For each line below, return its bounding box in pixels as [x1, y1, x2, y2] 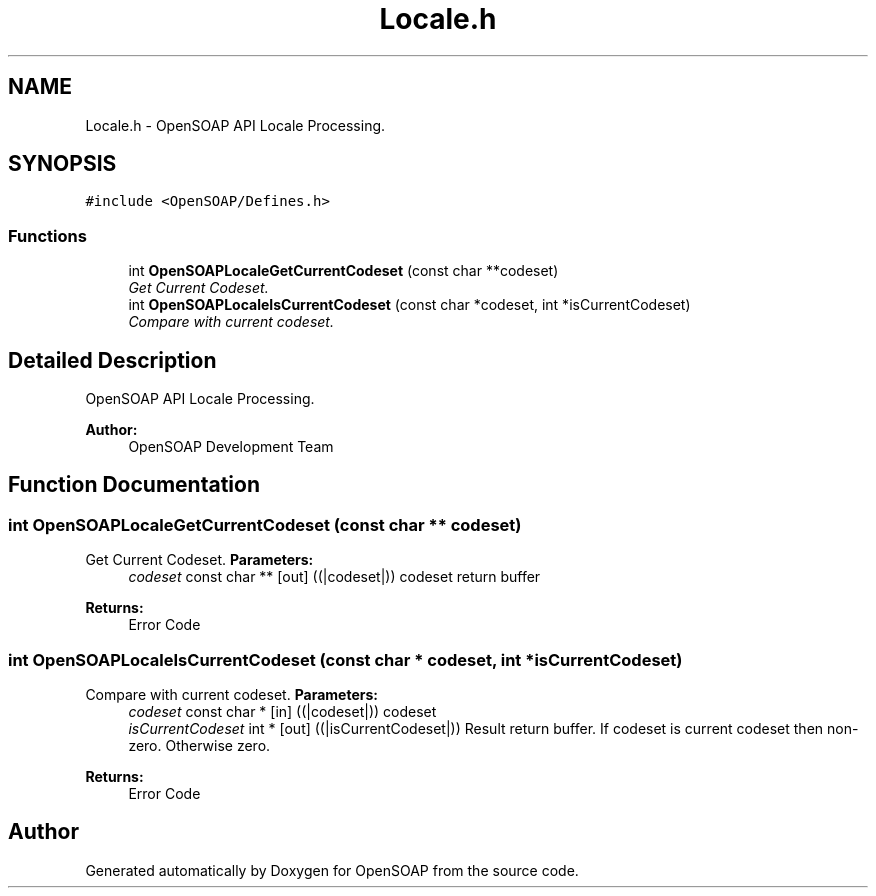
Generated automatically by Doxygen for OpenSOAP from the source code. [85, 861, 579, 879]
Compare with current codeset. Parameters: [85, 686, 378, 703]
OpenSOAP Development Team [128, 438, 334, 456]
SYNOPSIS [8, 151, 117, 177]
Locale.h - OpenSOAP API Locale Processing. [85, 116, 386, 134]
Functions [8, 225, 87, 246]
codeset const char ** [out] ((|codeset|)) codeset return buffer [128, 568, 541, 586]
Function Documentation [8, 472, 260, 498]
